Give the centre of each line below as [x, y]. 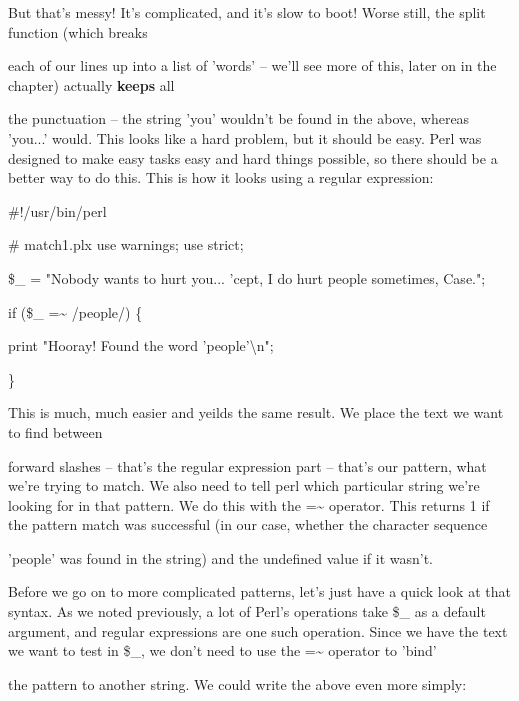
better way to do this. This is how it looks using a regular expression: [221, 177]
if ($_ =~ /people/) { [75, 311]
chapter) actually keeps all [91, 84]
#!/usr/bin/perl [57, 210]
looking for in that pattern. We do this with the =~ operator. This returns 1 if [249, 504]
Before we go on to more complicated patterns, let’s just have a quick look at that [259, 591]
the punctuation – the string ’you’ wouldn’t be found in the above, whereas [239, 118]
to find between [55, 431]
